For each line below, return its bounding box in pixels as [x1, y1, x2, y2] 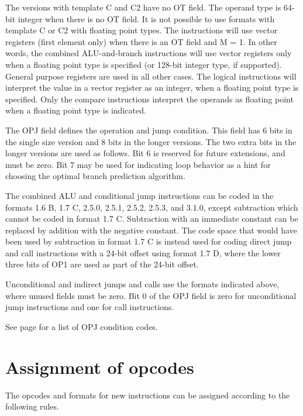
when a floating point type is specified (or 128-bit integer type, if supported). [5, 58, 282, 70]
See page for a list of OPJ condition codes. [5, 320, 158, 332]
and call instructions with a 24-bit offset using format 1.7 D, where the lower [5, 246, 281, 259]
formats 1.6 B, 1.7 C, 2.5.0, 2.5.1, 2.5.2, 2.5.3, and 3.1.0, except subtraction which [5, 201, 298, 213]
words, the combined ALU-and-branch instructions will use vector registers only [5, 47, 292, 59]
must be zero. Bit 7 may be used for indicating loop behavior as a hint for [5, 158, 271, 170]
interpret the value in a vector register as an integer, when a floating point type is [5, 81, 299, 94]
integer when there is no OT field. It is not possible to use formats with [18, 12, 275, 25]
